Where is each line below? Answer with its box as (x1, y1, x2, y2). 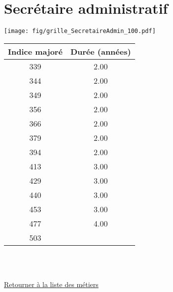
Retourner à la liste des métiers (4, 279, 99, 289)
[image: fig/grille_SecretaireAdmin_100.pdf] (4, 28, 156, 35)
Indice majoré (8, 45, 63, 57)
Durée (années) (70, 45, 131, 57)
